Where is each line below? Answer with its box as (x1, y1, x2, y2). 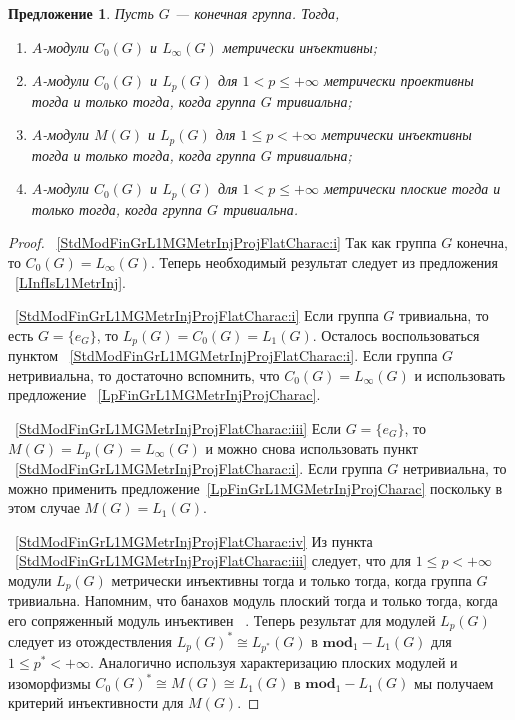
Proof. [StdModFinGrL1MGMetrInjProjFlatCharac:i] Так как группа (8, 232, 437, 253)
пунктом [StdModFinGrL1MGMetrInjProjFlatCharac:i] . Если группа (8, 345, 438, 366)
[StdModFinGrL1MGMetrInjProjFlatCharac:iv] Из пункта (15, 530, 373, 551)
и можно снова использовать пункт (205, 437, 418, 458)
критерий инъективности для (8, 691, 184, 712)
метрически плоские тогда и (323, 178, 501, 199)
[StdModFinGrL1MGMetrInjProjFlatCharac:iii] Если (15, 417, 342, 438)
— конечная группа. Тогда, (174, 3, 340, 23)
